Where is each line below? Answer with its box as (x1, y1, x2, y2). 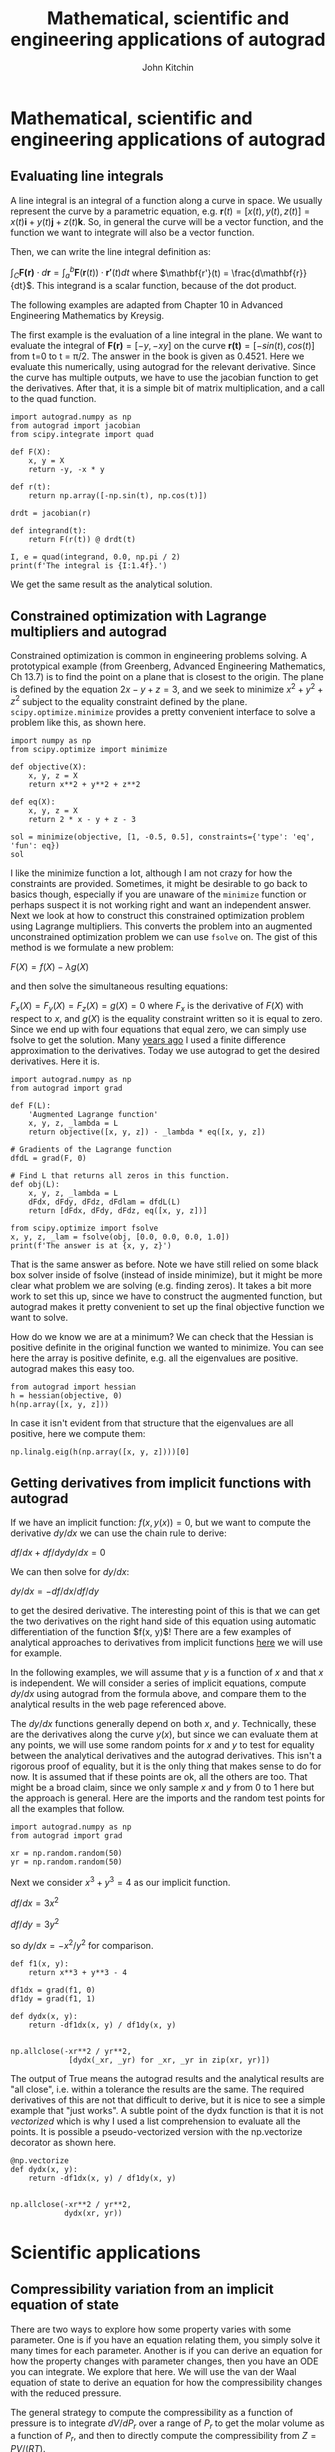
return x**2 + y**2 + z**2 (28, 780, 141, 790)
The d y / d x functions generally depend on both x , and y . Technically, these (10, 1717, 317, 1729)
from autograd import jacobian (10, 421, 141, 431)
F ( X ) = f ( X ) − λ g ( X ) (10, 961, 90, 973)
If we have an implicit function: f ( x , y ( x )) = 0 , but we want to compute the (10, 1516, 312, 1528)
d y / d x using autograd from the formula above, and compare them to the (10, 1687, 307, 1699)
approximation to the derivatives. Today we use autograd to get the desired (10, 1045, 320, 1057)
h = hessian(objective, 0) (10, 1391, 123, 1401)
